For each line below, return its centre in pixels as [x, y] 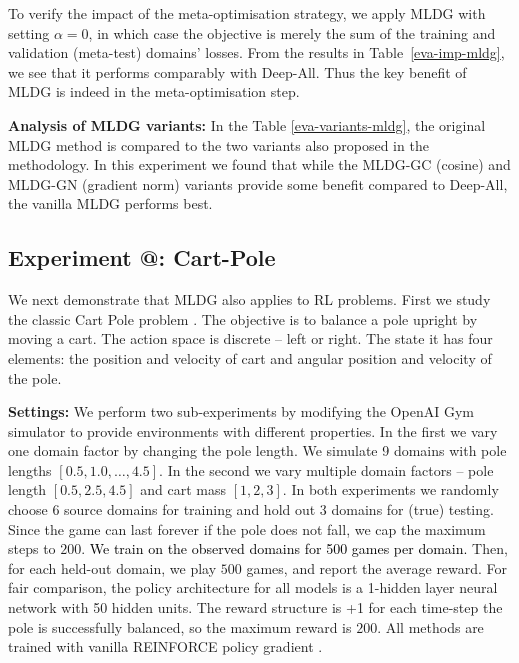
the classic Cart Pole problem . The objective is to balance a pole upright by [243, 318]
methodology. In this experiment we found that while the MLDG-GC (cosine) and [259, 164]
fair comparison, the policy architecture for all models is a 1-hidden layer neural [253, 587]
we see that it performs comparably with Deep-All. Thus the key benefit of [237, 71]
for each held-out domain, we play [112, 567]
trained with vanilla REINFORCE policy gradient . [165, 646]
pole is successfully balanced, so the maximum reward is [180, 626]
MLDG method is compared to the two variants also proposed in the [218, 144]
